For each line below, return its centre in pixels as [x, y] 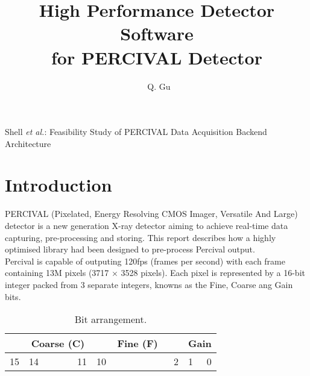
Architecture [28, 143]
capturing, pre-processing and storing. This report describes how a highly [141, 237]
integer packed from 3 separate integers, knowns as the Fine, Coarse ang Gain [149, 284]
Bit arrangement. [111, 319]
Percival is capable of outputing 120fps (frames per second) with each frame [145, 261]
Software [157, 33]
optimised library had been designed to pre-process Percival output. [130, 249]
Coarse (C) [58, 343]
